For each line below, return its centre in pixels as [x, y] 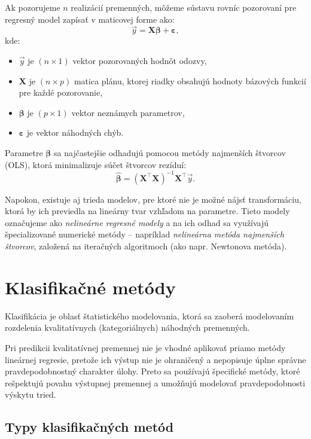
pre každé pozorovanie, [61, 92]
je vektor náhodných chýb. [75, 132]
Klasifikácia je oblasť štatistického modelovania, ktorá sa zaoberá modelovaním [150, 315]
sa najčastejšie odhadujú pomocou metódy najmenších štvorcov [170, 152]
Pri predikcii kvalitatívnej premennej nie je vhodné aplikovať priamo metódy [145, 347]
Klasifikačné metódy [90, 287]
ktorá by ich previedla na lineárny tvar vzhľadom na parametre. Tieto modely [147, 211]
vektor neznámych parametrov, [128, 112]
